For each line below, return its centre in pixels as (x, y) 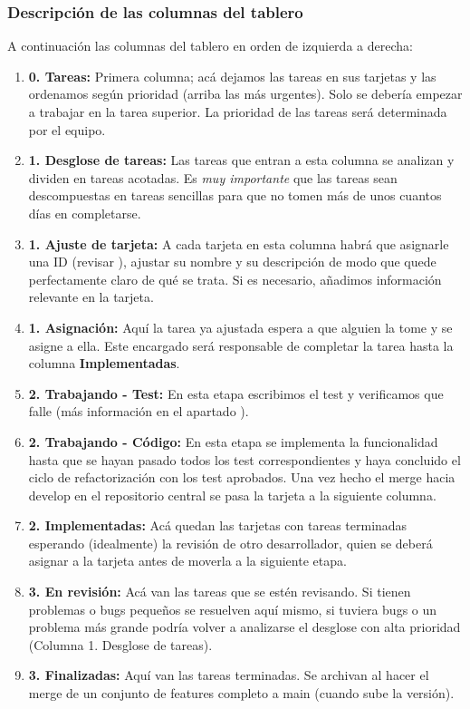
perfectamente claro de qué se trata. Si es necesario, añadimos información (235, 279)
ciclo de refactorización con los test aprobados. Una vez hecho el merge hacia (242, 477)
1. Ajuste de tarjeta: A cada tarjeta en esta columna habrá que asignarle (239, 243)
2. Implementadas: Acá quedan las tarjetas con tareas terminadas (218, 525)
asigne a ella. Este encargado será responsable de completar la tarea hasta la (241, 345)
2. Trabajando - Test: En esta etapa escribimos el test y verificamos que (236, 393)
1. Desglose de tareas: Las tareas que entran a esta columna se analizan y (241, 160)
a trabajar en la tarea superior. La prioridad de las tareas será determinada (238, 112)
